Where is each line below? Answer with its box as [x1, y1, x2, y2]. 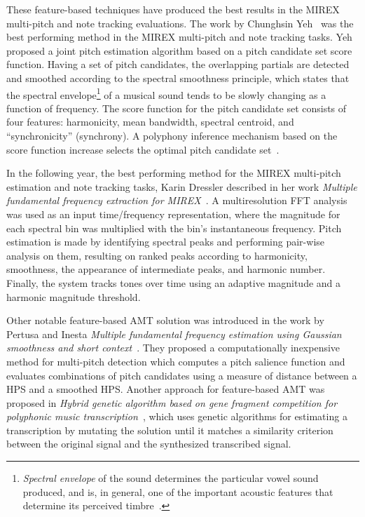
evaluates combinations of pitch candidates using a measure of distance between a [6, 368, 357, 382]
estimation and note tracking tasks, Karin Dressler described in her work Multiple [6, 179, 357, 194]
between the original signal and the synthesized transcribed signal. [6, 436, 291, 451]
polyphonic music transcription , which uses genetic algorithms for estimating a [6, 409, 347, 424]
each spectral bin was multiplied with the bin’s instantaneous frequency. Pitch [6, 220, 342, 235]
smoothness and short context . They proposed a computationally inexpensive [6, 340, 340, 355]
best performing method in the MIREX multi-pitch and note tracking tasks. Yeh [6, 29, 352, 44]
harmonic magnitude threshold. [6, 289, 141, 304]
